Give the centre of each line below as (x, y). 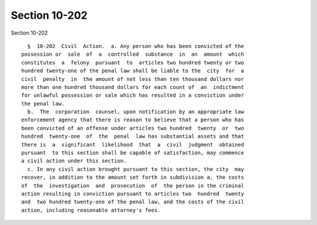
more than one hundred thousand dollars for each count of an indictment (133, 87)
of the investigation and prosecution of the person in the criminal (133, 185)
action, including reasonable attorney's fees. (91, 210)
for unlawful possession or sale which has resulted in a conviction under (133, 96)
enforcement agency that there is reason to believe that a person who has (133, 120)
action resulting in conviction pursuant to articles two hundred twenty (133, 194)
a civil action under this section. (74, 161)
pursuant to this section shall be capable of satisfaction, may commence (133, 153)
